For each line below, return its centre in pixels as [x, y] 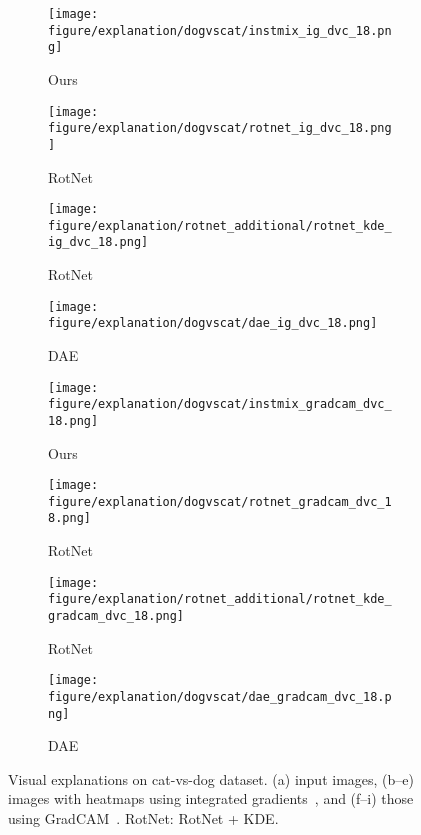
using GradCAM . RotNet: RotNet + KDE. [143, 818]
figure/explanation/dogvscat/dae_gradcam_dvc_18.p [220, 696]
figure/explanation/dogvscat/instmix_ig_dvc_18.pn [220, 30]
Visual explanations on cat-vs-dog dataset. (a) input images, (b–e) [211, 778]
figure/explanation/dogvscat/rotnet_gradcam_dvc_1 [220, 501]
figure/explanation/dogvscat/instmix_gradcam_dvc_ [220, 404]
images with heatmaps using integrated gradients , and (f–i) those [211, 798]
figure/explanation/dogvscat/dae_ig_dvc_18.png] [213, 323]
